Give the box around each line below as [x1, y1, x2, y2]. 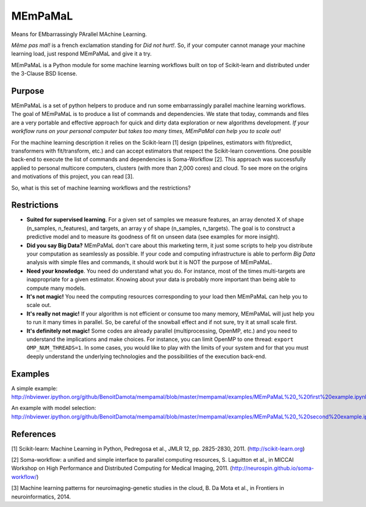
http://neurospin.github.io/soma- [232, 464, 314, 472]
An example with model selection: [11, 405, 96, 412]
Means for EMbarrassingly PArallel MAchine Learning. [11, 31, 147, 38]
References [11, 429, 56, 439]
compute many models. [26, 284, 86, 292]
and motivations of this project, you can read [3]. [11, 173, 134, 180]
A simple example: [11, 384, 58, 392]
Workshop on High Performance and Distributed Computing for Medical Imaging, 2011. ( [11, 464, 232, 472]
